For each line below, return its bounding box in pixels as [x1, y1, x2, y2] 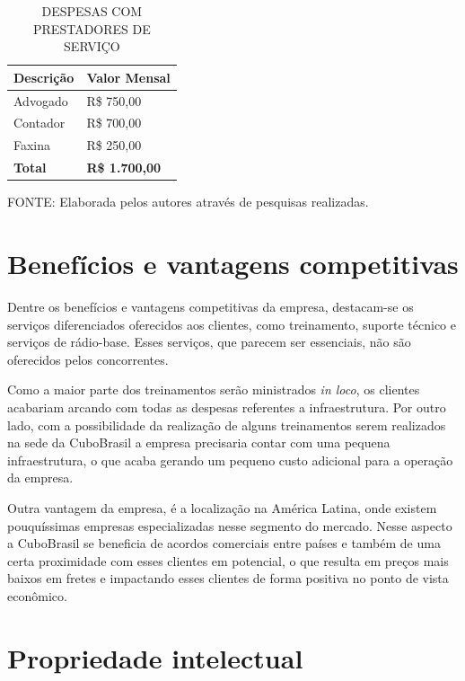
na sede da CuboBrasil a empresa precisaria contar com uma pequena [7, 433, 390, 452]
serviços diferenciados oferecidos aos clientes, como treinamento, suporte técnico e [7, 314, 456, 333]
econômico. [7, 586, 67, 605]
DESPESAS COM [41, 2, 143, 20]
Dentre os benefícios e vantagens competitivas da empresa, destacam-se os [7, 296, 414, 315]
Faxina [13, 136, 51, 155]
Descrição [13, 67, 75, 86]
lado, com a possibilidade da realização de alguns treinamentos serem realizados [7, 415, 446, 434]
